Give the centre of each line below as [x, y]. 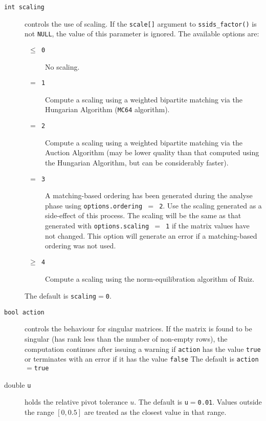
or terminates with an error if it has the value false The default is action [142, 359]
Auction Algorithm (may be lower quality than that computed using [152, 152]
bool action [24, 312]
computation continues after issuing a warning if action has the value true [143, 349]
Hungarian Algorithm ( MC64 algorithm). [107, 109]
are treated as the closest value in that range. [155, 412]
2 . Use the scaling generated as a [210, 205]
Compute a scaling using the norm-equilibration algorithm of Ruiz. [150, 278]
